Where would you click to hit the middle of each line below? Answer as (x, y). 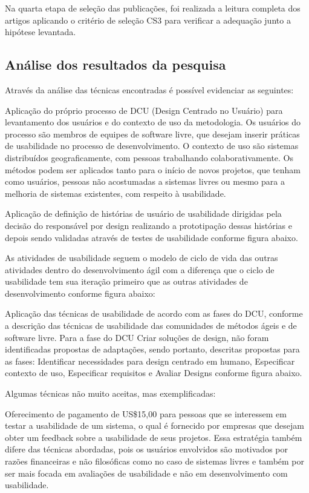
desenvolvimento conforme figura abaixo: (80, 293)
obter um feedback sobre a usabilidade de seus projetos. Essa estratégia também (154, 437)
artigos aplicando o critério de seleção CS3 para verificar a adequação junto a (148, 20)
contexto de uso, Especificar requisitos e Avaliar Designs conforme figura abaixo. (154, 373)
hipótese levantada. (41, 32)
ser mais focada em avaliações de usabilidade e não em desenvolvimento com (146, 473)
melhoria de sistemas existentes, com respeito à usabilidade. (115, 193)
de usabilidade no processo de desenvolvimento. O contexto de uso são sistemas (152, 146)
